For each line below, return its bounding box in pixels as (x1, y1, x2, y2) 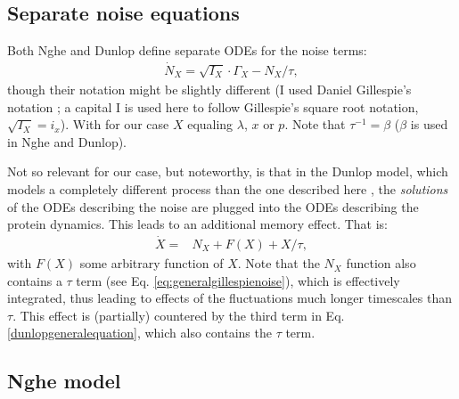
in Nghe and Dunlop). (7, 132, 127, 151)
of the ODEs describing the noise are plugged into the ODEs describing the (7, 197, 419, 216)
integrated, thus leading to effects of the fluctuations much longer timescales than (7, 289, 452, 307)
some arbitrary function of (79, 254, 224, 273)
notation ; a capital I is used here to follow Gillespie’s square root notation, (7, 97, 419, 116)
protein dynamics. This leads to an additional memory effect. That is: (7, 215, 388, 233)
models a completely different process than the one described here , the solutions (7, 180, 448, 199)
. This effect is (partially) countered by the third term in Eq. (12, 305, 345, 324)
